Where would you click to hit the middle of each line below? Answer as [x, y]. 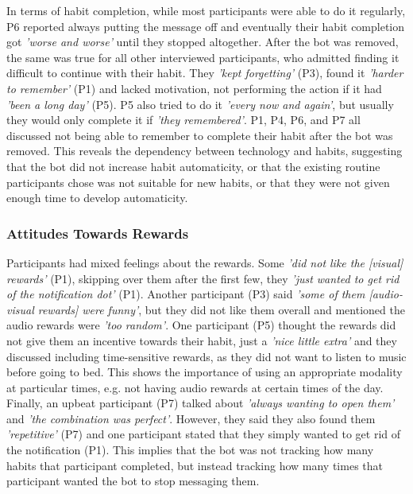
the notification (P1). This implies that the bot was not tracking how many [190, 450]
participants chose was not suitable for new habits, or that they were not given [198, 182]
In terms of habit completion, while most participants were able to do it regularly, [206, 10]
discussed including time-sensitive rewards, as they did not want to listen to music [206, 356]
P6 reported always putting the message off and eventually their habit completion [206, 26]
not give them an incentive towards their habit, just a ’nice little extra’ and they [202, 340]
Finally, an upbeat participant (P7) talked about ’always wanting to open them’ [201, 403]
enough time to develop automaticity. [97, 198]
